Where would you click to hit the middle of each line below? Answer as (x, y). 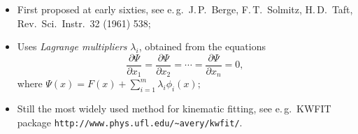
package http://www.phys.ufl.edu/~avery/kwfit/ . (130, 122)
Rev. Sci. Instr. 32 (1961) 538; (84, 23)
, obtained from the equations (202, 46)
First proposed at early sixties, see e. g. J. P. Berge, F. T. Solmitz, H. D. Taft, (185, 9)
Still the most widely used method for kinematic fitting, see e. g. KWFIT (174, 109)
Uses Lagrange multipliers (72, 46)
